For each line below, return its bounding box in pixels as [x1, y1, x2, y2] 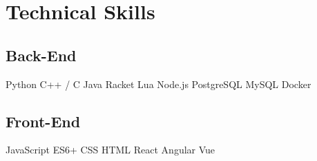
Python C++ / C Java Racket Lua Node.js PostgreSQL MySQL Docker [6, 76, 311, 91]
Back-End [6, 44, 77, 65]
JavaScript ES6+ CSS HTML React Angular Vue [6, 142, 215, 157]
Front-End [6, 110, 81, 131]
